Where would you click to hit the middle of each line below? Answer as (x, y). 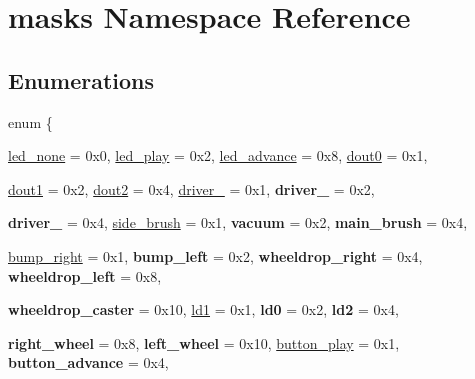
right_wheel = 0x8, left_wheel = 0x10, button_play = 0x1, (204, 342)
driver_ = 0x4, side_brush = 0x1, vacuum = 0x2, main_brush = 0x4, (238, 222)
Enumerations (81, 79)
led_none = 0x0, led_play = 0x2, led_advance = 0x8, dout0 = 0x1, (218, 155)
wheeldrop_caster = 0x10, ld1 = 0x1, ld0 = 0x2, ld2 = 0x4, (203, 309)
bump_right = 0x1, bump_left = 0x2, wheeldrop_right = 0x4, (215, 255)
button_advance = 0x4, (88, 362)
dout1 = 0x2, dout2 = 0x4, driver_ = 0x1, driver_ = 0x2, (191, 188)
